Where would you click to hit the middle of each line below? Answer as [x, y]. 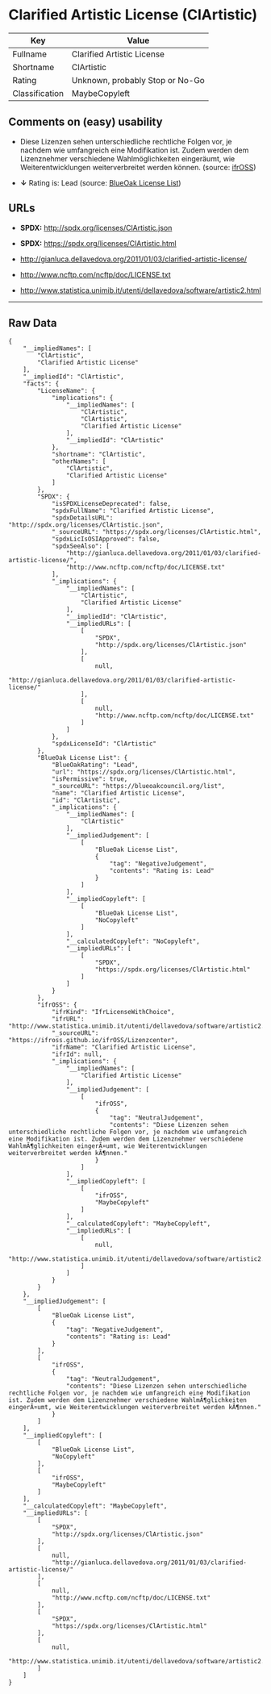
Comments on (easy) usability [85, 122]
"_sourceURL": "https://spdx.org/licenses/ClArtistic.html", [156, 532]
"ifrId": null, [77, 1054]
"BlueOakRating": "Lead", [95, 765]
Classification [38, 93]
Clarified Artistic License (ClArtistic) [133, 15]
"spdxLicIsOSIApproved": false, [106, 539]
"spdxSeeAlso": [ [81, 546]
